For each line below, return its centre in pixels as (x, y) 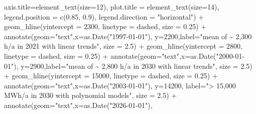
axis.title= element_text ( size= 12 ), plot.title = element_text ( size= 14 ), (112, 7)
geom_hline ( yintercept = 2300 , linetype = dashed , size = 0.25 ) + (105, 26)
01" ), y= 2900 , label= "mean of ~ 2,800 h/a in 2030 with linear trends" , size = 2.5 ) (128, 66)
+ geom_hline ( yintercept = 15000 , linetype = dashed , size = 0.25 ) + (111, 76)
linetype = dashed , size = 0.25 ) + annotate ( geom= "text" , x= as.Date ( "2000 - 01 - (124, 55)
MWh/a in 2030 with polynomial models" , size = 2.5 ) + (91, 95)
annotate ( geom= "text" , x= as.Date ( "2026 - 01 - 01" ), (78, 105)
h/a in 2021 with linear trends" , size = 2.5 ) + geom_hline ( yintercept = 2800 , (123, 46)
